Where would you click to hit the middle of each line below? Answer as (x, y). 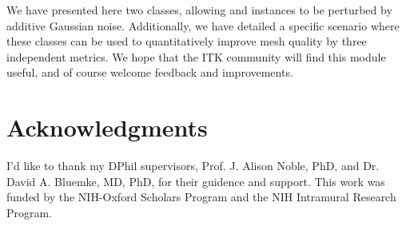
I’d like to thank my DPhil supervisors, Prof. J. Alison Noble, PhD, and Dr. (193, 166)
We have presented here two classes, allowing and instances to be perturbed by (199, 10)
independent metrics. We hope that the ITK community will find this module (196, 56)
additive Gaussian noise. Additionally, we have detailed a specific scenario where (203, 25)
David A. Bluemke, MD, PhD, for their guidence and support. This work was (196, 181)
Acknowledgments (107, 127)
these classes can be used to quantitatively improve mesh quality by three (187, 41)
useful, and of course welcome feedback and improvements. (150, 72)
